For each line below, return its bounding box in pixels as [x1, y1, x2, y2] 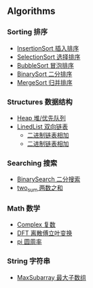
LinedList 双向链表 [16, 122, 69, 131]
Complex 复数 [16, 220, 56, 228]
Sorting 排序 [7, 27, 48, 37]
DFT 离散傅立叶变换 [16, 229, 73, 237]
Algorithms [7, 5, 56, 17]
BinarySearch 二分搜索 [16, 175, 81, 183]
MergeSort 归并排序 [16, 78, 73, 86]
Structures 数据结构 [7, 97, 73, 107]
